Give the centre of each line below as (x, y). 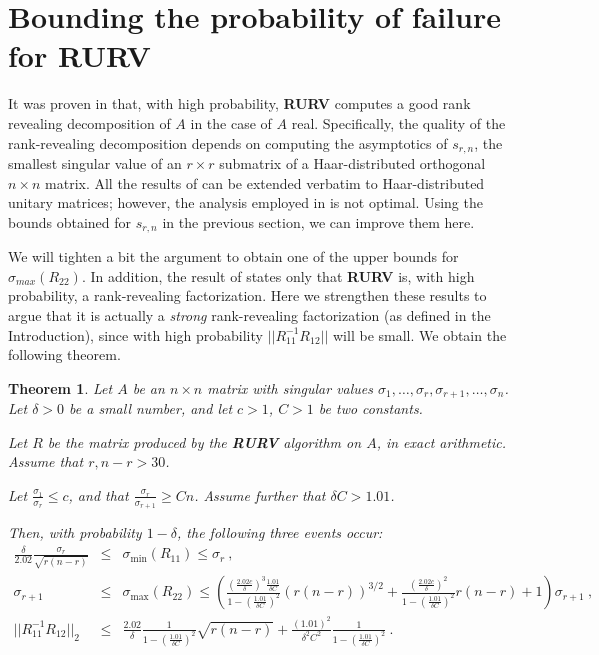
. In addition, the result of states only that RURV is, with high (278, 275)
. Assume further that (260, 494)
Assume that (46, 461)
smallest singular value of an (95, 162)
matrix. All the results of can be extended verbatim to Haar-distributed (265, 182)
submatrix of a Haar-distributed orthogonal (352, 162)
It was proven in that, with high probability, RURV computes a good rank (239, 103)
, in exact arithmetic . (441, 441)
